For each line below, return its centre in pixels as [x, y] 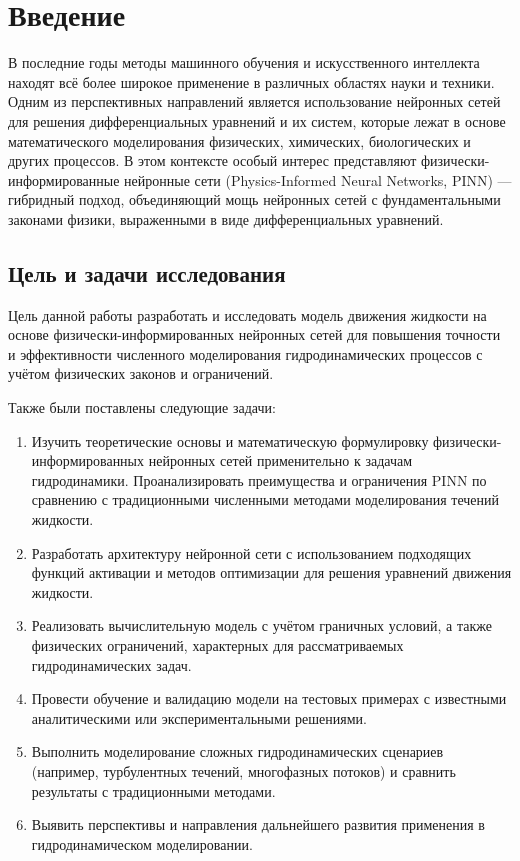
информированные [64, 179]
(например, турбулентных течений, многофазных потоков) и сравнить [243, 770]
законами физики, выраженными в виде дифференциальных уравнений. [226, 218]
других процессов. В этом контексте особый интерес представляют [212, 160]
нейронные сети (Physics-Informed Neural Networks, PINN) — [318, 179]
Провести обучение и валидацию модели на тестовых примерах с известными [269, 698]
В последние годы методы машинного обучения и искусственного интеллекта [244, 62]
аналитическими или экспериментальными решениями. [199, 717]
